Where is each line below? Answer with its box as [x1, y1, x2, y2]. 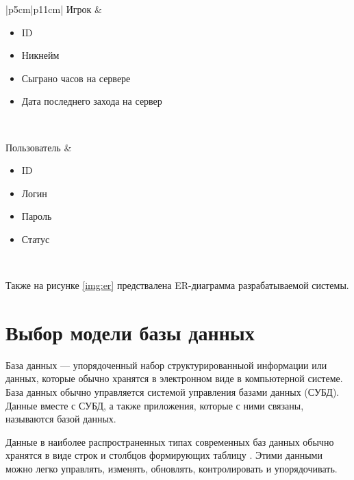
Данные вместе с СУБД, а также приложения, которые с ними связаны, [5, 398, 304, 412]
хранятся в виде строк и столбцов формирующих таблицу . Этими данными [5, 448, 323, 462]
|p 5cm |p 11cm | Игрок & [5, 2, 102, 16]
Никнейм [21, 48, 60, 62]
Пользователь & [5, 140, 72, 154]
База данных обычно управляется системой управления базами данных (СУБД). [5, 385, 340, 399]
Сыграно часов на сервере [21, 71, 131, 85]
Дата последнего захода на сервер [21, 94, 162, 108]
